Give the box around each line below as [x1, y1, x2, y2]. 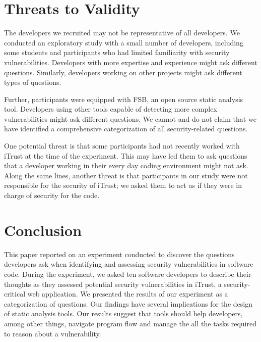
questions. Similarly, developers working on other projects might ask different [4, 67, 242, 77]
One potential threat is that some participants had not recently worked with [4, 140, 240, 151]
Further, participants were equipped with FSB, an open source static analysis [4, 93, 243, 104]
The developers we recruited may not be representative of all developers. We [4, 27, 240, 38]
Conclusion [4, 219, 82, 240]
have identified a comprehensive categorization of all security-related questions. [4, 123, 248, 134]
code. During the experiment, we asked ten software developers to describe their [4, 268, 251, 279]
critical [4, 288, 26, 299]
